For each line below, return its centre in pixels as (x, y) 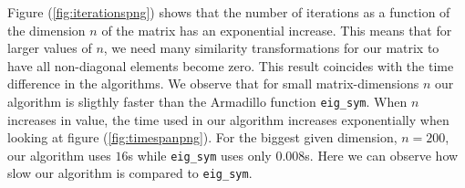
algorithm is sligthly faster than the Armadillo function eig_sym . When (207, 101)
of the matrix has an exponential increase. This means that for (277, 30)
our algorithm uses (59, 155)
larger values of (50, 48)
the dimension (46, 30)
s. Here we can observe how (382, 155)
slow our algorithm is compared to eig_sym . (130, 173)
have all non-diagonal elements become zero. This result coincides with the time (231, 65)
